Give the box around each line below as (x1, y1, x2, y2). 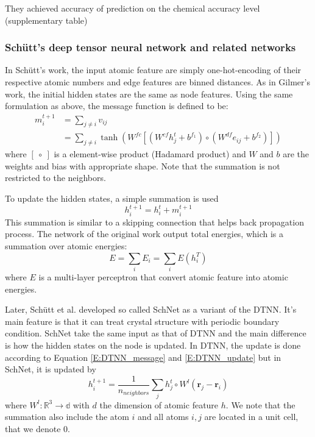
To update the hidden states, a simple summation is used (5, 192, 219, 205)
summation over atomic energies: (5, 240, 127, 252)
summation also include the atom (5, 410, 129, 423)
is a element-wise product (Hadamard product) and (54, 147, 246, 160)
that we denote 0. (5, 422, 70, 435)
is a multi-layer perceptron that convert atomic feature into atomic (38, 270, 288, 283)
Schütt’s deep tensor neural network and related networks (5, 40, 296, 55)
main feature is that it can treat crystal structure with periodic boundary (5, 314, 280, 327)
